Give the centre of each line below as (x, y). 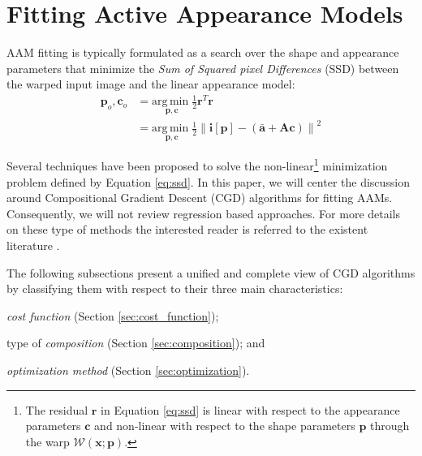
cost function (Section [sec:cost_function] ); (113, 315)
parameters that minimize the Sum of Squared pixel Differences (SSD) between (203, 68)
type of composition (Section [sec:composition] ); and (136, 343)
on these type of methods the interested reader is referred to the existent (187, 229)
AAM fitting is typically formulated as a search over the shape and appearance (203, 52)
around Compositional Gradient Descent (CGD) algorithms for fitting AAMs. (200, 198)
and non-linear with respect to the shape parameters (225, 426)
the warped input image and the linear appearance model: (151, 84)
